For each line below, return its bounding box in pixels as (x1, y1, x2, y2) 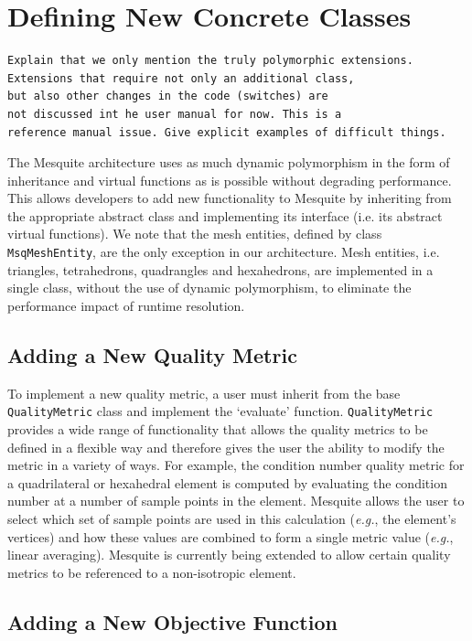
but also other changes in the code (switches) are (7, 90, 328, 103)
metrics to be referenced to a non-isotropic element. (7, 562, 296, 582)
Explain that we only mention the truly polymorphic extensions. (7, 54, 413, 68)
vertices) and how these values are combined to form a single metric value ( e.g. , (7, 527, 454, 546)
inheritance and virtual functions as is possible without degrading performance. (7, 170, 452, 189)
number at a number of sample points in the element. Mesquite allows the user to (7, 491, 465, 510)
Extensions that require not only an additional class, (7, 71, 355, 85)
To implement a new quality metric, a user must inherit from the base (7, 383, 401, 402)
